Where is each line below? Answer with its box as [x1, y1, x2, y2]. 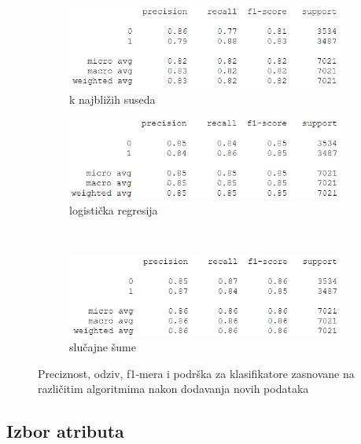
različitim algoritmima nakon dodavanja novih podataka [38, 380, 309, 397]
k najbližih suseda [69, 91, 156, 107]
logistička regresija [69, 201, 158, 218]
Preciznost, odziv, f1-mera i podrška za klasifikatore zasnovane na [38, 365, 355, 381]
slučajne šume [69, 339, 136, 355]
